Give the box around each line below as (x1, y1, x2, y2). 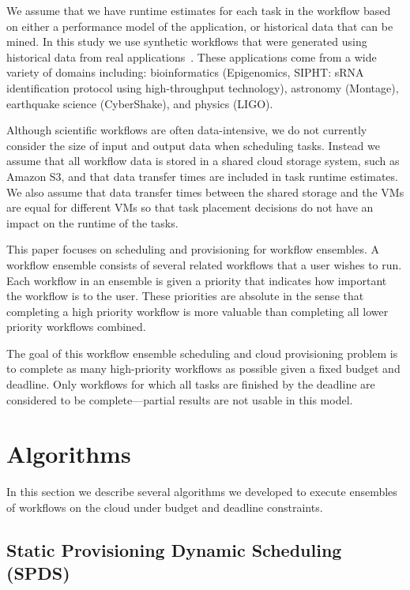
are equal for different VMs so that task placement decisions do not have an (6, 199, 374, 216)
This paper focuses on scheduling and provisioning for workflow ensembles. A (6, 241, 380, 257)
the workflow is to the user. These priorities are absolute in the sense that (6, 287, 364, 304)
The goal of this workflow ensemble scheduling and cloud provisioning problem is (6, 344, 398, 361)
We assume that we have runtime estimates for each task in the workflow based (6, 2, 391, 18)
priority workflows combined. (6, 318, 146, 335)
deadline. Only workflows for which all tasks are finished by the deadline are (6, 376, 375, 393)
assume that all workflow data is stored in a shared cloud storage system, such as (6, 152, 400, 169)
